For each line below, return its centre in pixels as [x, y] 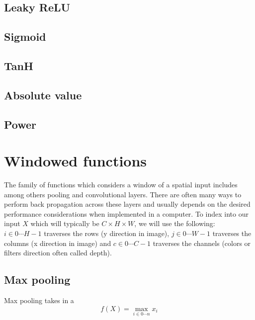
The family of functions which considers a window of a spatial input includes [121, 185]
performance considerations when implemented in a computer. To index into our [126, 213]
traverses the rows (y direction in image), [107, 233]
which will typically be [65, 223]
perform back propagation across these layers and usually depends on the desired [127, 204]
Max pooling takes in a [39, 300]
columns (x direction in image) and [58, 243]
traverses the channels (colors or [202, 243]
